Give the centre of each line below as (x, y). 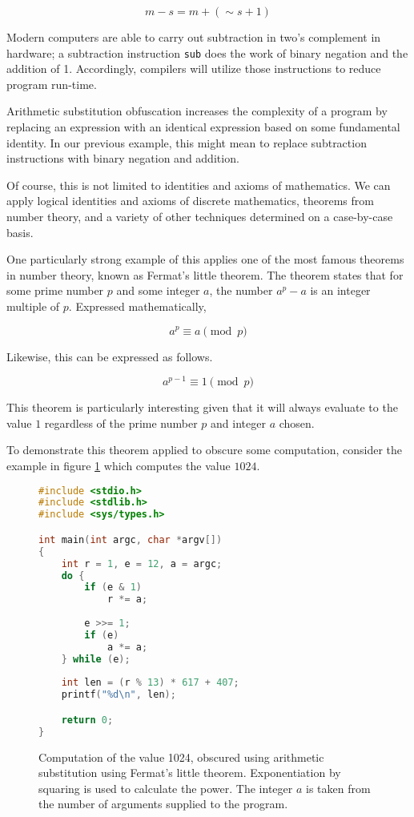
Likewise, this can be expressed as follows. (110, 356)
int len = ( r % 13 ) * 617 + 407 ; (150, 683)
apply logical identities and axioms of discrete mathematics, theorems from (190, 201)
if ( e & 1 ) (113, 588)
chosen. (297, 423)
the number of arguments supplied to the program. (163, 804)
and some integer (158, 290)
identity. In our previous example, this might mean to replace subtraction (187, 142)
